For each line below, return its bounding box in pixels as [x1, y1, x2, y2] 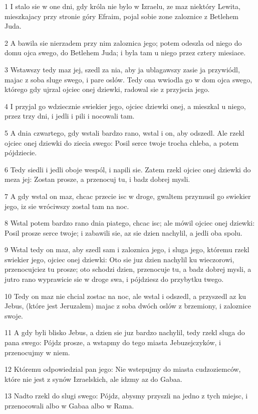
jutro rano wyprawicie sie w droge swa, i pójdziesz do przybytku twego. [5, 274, 224, 284]
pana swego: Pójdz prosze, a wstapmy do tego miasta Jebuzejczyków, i [5, 337, 221, 348]
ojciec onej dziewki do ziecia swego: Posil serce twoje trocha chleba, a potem [5, 137, 239, 148]
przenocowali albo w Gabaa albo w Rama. [5, 400, 134, 410]
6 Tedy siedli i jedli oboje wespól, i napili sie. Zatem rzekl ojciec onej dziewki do [5, 164, 251, 174]
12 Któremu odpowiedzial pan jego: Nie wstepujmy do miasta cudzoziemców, [5, 364, 241, 374]
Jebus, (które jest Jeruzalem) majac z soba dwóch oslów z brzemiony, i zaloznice [5, 300, 251, 311]
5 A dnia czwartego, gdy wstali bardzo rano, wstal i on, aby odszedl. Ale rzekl [5, 127, 244, 138]
